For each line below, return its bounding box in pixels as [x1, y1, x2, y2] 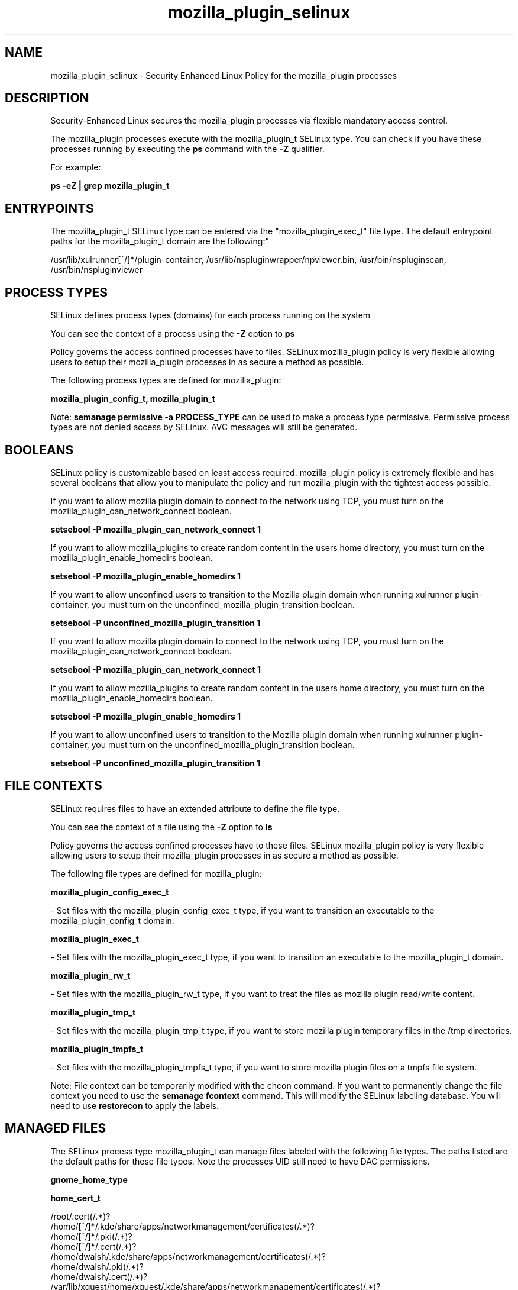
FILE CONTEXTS [5, 778, 102, 794]
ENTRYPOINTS [5, 201, 94, 216]
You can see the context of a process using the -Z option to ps [50, 328, 295, 339]
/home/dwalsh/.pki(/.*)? [50, 1261, 144, 1272]
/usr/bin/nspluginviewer [50, 265, 143, 275]
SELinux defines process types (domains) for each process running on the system [50, 310, 371, 321]
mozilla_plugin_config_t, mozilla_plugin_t [50, 394, 215, 404]
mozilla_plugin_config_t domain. [50, 915, 174, 925]
